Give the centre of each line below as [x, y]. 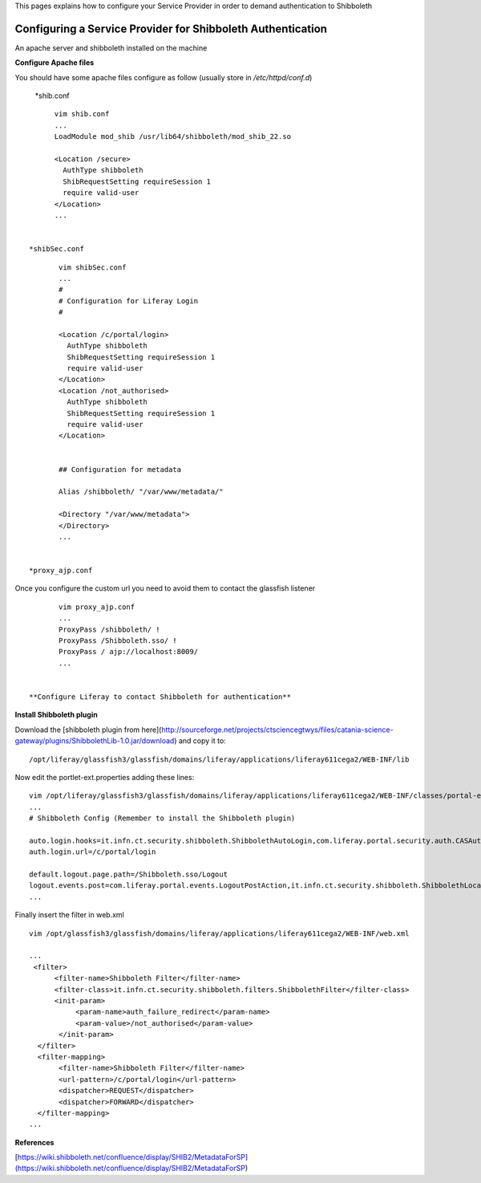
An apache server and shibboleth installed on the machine [111, 47]
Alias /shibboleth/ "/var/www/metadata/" [141, 492]
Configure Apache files [55, 63]
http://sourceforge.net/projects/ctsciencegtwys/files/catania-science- [277, 730]
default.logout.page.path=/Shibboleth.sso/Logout [129, 874]
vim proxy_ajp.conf [97, 607]
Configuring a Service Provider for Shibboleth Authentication [171, 28]
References [34, 1142]
